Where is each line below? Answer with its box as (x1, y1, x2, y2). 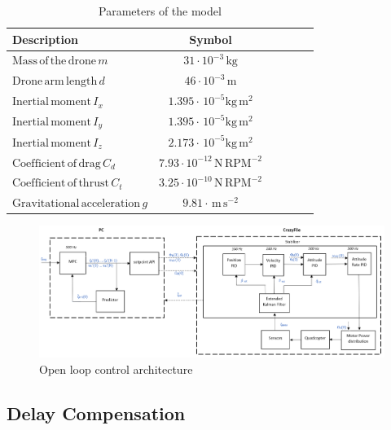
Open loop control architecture (39, 360, 193, 377)
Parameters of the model (99, 2, 222, 19)
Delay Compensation (7, 400, 186, 425)
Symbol (189, 30, 232, 47)
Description (12, 30, 79, 47)
